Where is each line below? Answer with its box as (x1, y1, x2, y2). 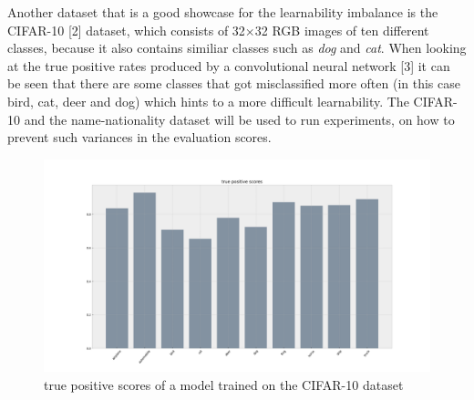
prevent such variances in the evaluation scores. (7, 128, 272, 147)
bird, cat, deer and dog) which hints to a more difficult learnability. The (7, 91, 409, 110)
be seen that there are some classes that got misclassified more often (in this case (7, 74, 460, 93)
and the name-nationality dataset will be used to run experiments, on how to (24, 109, 455, 128)
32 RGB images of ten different (254, 20, 429, 39)
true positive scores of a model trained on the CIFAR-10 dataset (44, 374, 404, 394)
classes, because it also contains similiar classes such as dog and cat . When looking (7, 38, 467, 57)
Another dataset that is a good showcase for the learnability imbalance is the (7, 3, 438, 21)
